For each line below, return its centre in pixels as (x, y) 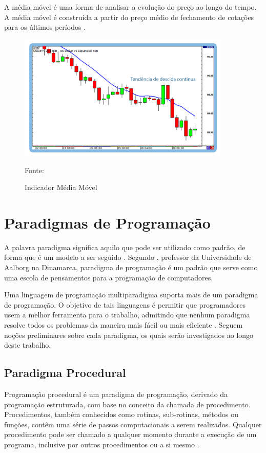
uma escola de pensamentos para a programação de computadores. (109, 277)
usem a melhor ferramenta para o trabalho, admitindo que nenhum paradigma (127, 315)
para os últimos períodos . (45, 27)
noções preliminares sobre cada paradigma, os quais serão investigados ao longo (129, 335)
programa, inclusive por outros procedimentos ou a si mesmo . (102, 444)
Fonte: (34, 170)
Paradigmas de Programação (107, 222)
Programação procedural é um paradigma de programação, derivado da (116, 394)
